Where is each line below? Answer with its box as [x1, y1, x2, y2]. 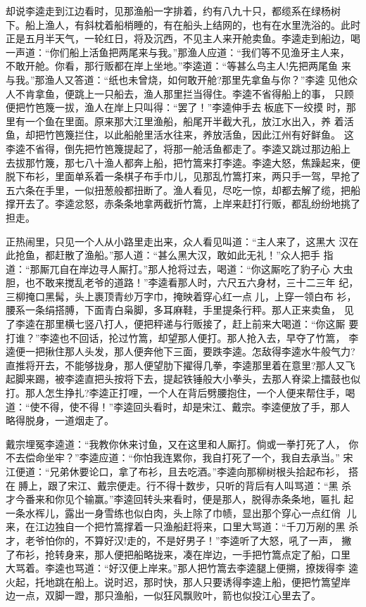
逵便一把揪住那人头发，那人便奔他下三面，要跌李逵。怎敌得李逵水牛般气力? [6, 344, 355, 359]
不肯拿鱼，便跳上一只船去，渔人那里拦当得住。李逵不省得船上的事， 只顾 [15, 86, 354, 101]
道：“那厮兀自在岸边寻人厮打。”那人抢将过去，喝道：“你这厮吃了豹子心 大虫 [6, 261, 353, 276]
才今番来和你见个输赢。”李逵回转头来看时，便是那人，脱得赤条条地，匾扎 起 [6, 492, 354, 506]
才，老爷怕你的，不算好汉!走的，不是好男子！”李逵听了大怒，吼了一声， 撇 [6, 532, 352, 547]
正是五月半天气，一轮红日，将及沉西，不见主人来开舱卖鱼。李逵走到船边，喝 [6, 31, 360, 46]
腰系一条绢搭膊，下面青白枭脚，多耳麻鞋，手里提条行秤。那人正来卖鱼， [6, 302, 341, 317]
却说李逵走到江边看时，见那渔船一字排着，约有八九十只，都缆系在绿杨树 [6, 4, 341, 18]
